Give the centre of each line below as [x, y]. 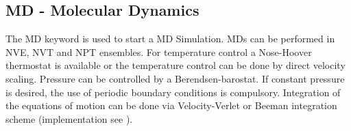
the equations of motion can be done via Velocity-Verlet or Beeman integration [171, 105]
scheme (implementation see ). [69, 118]
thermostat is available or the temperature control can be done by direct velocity [175, 65]
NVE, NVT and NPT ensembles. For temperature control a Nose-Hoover [159, 52]
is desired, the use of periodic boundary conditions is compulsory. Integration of [173, 92]
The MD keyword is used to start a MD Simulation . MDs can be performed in [170, 39]
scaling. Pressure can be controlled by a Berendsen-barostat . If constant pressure [175, 78]
